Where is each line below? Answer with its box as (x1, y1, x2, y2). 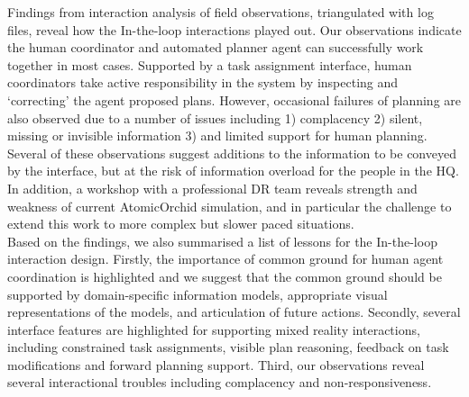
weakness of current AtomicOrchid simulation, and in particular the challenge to (7, 196, 452, 215)
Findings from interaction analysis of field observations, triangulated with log (7, 3, 434, 21)
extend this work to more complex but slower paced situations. (7, 214, 354, 233)
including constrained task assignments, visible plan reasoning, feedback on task (7, 338, 449, 356)
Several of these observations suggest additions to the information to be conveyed (7, 143, 456, 162)
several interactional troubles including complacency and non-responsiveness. (7, 373, 432, 392)
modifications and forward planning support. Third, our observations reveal (7, 355, 425, 374)
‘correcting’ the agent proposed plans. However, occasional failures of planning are (7, 90, 462, 109)
